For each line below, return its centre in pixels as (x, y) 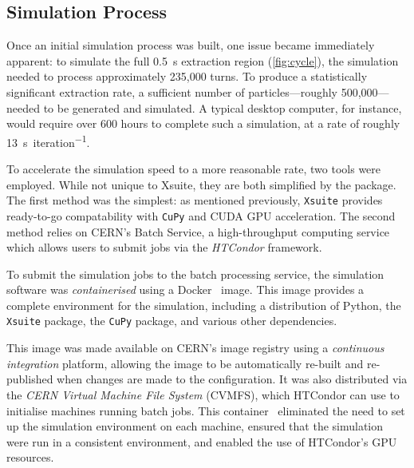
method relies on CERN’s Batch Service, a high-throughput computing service (198, 231)
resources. (30, 457)
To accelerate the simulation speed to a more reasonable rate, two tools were (194, 169)
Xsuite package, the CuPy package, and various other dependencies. (172, 321)
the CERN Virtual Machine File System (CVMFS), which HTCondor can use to (203, 394)
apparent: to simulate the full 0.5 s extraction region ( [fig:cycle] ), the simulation (203, 60)
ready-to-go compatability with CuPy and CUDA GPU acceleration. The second (201, 215)
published (30, 379)
